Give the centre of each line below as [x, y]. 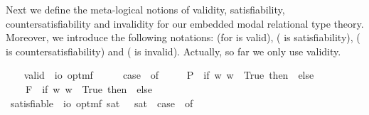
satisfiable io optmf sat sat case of [102, 103]
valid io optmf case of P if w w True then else [169, 75]
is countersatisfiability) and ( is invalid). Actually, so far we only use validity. [173, 51]
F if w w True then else [89, 88]
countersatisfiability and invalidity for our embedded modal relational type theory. [185, 23]
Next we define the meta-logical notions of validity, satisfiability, [145, 9]
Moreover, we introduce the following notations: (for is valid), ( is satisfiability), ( [183, 37]
